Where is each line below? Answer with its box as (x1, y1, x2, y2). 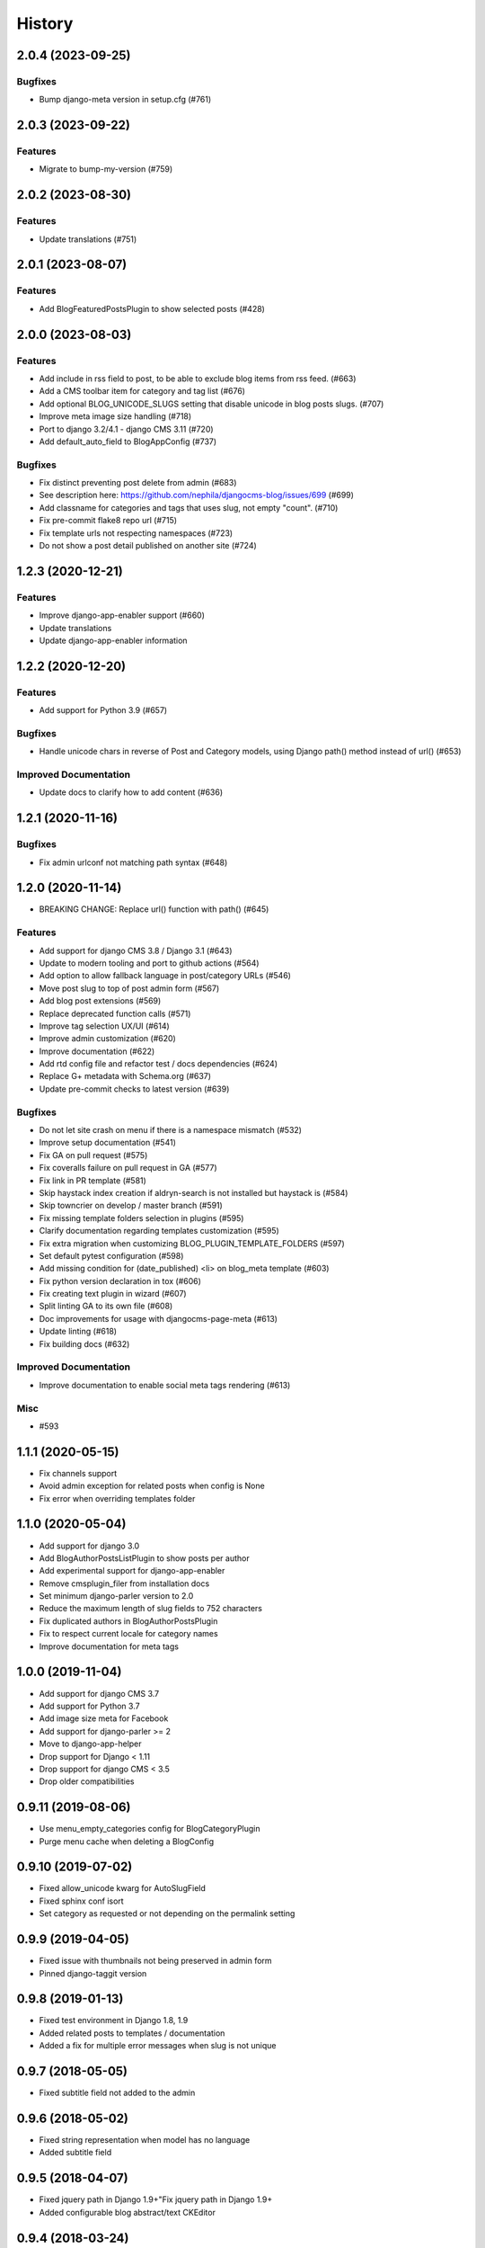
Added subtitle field (39, 2147, 112, 2158)
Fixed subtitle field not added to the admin (39, 2087, 196, 2099)
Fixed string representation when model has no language (39, 2135, 251, 2145)
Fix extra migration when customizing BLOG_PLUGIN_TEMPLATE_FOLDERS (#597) (39, 1237, 345, 1249)
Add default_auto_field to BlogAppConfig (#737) (39, 436, 217, 447)
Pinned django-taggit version (39, 1967, 147, 1978)
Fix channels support (39, 1467, 118, 1478)
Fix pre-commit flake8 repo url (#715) (39, 515, 178, 526)
